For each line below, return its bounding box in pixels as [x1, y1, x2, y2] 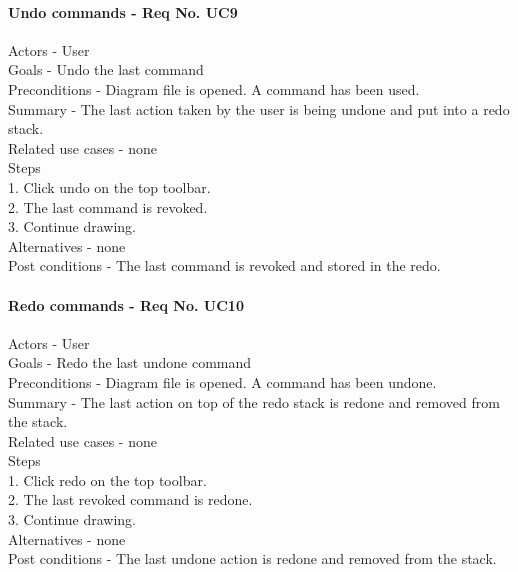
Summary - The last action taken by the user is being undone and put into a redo [8, 98, 510, 119]
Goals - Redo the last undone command [8, 352, 252, 373]
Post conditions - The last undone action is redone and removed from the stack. [8, 548, 497, 569]
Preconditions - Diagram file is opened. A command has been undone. [8, 371, 437, 392]
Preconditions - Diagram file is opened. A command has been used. [8, 78, 420, 99]
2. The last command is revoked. [8, 196, 208, 217]
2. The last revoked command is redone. [8, 489, 253, 510]
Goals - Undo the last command [8, 59, 204, 80]
